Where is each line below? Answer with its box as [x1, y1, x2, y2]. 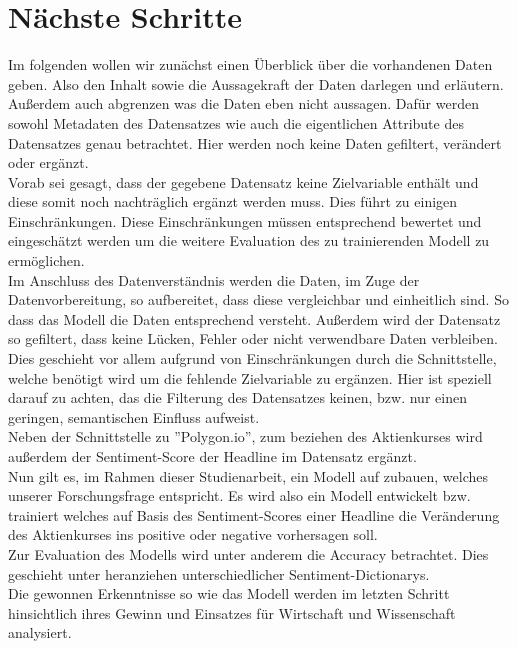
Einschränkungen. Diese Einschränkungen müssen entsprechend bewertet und [8, 210, 482, 231]
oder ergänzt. [8, 152, 89, 173]
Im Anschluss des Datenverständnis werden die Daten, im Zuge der [8, 269, 420, 290]
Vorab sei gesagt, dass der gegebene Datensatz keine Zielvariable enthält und [8, 171, 479, 192]
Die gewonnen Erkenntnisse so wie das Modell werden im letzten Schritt [8, 583, 450, 604]
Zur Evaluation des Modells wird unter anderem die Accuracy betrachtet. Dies [8, 543, 489, 564]
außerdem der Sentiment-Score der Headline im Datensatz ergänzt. [8, 446, 417, 466]
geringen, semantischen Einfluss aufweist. [8, 406, 260, 427]
